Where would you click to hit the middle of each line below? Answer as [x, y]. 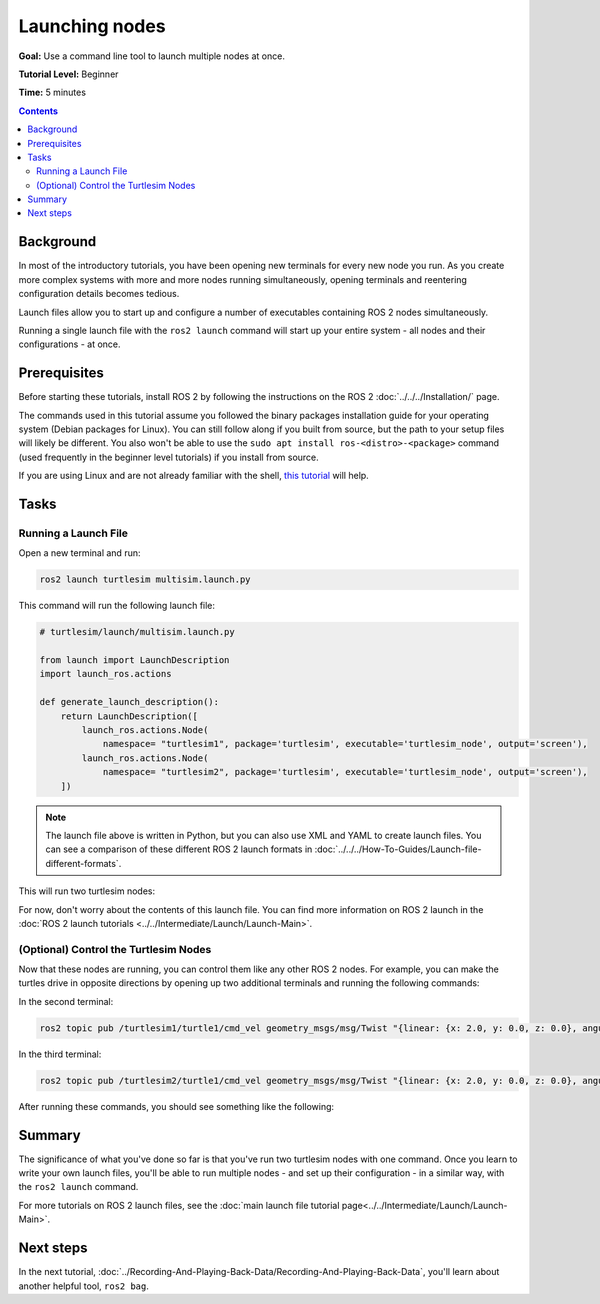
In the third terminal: [60, 1054]
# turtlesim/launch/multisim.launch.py [137, 632]
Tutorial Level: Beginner [68, 74]
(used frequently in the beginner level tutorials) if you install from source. [168, 457]
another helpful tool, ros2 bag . [84, 1286]
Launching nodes [92, 26]
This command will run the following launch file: [116, 606]
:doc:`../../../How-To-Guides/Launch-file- [398, 849]
